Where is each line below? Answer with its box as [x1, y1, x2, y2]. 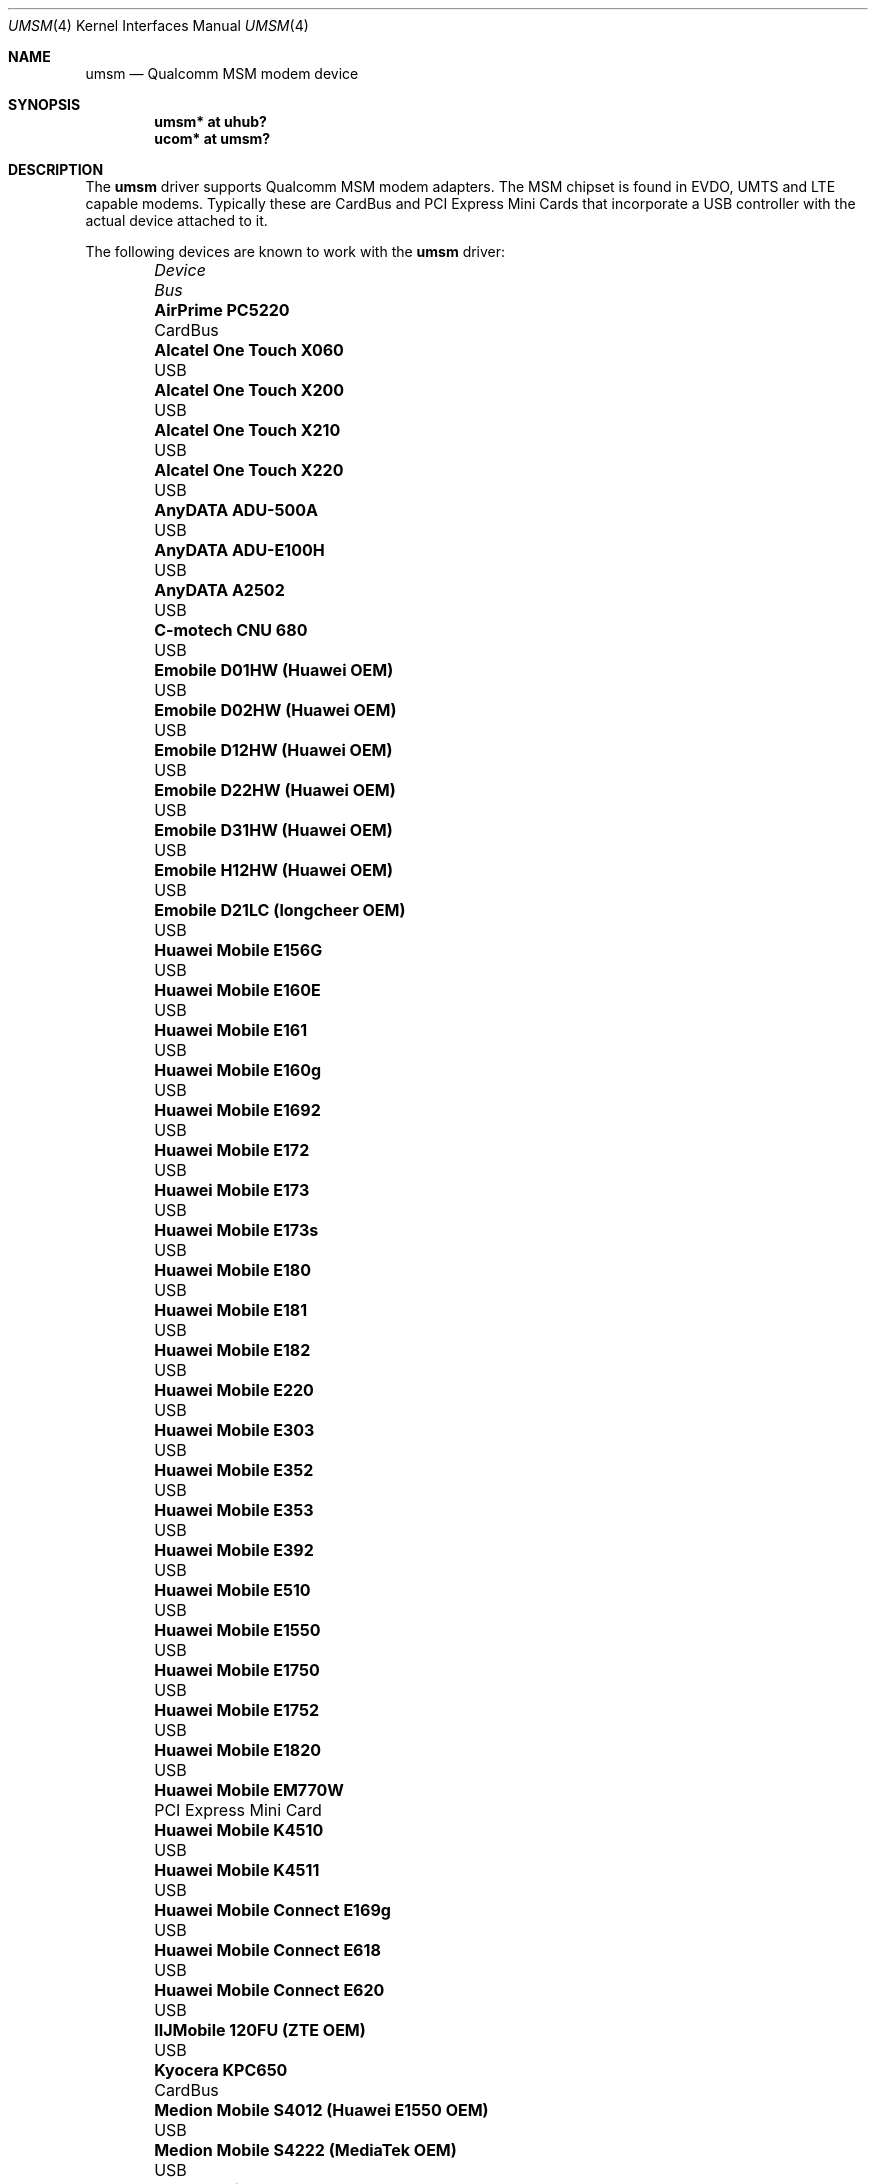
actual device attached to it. [85, 212, 268, 229]
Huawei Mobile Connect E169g [154, 1900, 391, 1920]
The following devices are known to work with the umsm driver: [85, 243, 506, 260]
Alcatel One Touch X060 [154, 340, 344, 360]
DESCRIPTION [8, 161, 104, 178]
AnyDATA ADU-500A [154, 500, 319, 520]
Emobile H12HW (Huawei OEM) [154, 860, 393, 880]
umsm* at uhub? [154, 113, 267, 130]
